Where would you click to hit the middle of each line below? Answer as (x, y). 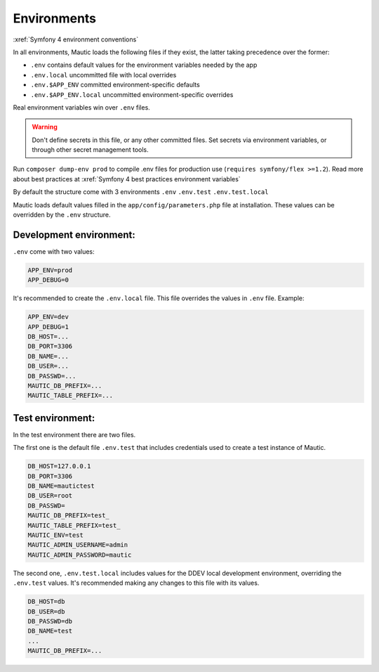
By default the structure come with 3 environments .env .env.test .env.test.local (141, 192)
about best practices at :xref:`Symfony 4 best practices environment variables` (127, 179)
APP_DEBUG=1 (48, 327)
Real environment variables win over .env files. (81, 107)
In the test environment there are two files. (74, 434)
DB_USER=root (50, 496)
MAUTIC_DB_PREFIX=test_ (69, 516)
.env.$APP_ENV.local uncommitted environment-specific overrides (132, 94)
